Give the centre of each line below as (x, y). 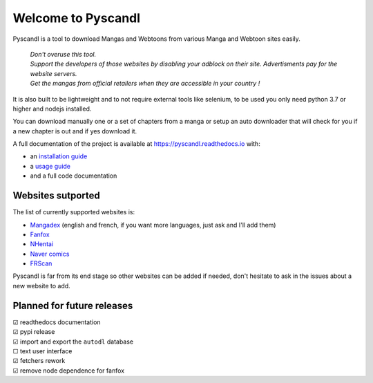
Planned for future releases (73, 305)
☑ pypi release (34, 332)
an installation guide (59, 156)
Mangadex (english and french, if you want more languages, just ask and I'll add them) (153, 225)
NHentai (42, 244)
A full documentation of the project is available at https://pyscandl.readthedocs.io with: (136, 144)
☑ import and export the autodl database (73, 342)
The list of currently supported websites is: (74, 212)
